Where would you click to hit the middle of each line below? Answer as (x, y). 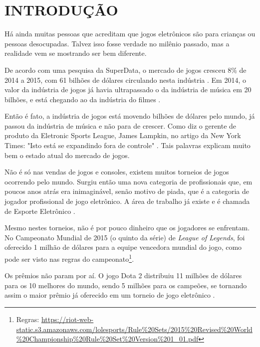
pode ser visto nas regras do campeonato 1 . (69, 258)
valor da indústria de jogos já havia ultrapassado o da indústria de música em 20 (128, 89)
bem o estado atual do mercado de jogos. (67, 155)
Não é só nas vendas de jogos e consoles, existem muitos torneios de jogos (117, 172)
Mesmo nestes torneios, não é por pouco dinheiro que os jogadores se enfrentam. (127, 228)
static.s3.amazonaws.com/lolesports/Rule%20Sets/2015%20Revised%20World (134, 329)
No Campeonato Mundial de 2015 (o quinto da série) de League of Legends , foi (125, 237)
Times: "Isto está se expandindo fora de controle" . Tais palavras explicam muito (128, 145)
